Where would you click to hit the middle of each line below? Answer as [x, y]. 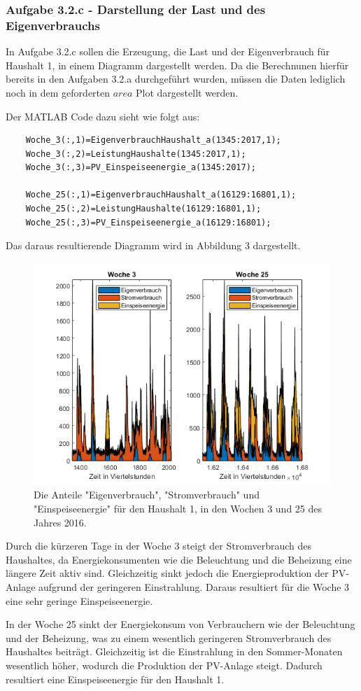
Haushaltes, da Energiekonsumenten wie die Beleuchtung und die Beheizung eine [179, 559]
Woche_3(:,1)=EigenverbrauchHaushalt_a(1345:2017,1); [153, 140]
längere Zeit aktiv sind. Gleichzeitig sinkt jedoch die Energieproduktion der [167, 573]
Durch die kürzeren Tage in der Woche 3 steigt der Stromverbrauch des [158, 546]
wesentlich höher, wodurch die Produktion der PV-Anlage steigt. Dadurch [164, 665]
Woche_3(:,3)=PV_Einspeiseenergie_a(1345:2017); [141, 168]
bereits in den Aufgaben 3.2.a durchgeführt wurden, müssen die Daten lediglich [176, 79]
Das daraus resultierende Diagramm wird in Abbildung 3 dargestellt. [153, 245]
